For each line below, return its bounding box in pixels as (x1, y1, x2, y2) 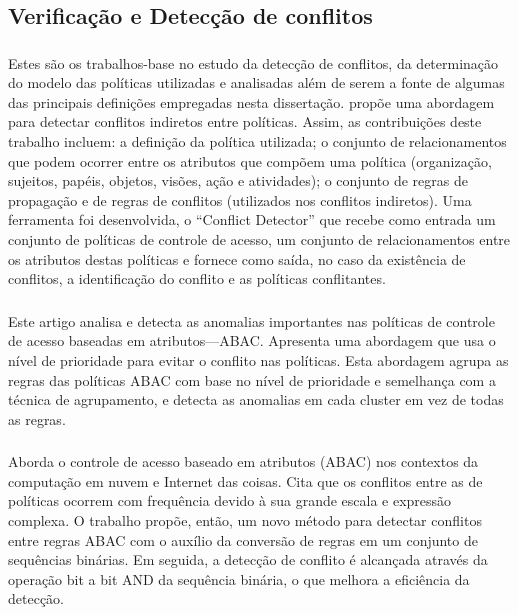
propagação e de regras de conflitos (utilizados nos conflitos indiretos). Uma (8, 189, 472, 210)
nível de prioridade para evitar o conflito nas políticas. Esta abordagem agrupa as (8, 349, 509, 370)
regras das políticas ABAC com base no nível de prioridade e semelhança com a (8, 369, 496, 390)
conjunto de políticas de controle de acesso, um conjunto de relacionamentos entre (8, 229, 511, 250)
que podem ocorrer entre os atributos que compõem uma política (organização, (8, 150, 492, 171)
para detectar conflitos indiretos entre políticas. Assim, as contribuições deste (8, 111, 482, 132)
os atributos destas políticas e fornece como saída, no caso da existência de (8, 248, 466, 269)
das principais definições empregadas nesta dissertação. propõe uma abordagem (8, 91, 495, 112)
